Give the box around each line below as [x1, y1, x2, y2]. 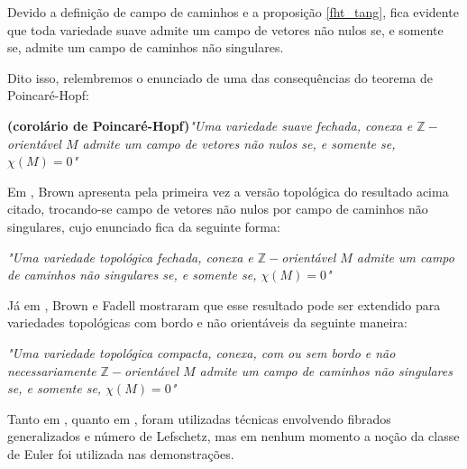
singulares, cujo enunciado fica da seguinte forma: [7, 216, 280, 235]
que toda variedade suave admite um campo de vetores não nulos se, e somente [7, 20, 444, 39]
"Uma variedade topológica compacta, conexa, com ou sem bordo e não [7, 343, 396, 362]
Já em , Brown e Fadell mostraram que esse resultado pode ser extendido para [7, 295, 441, 314]
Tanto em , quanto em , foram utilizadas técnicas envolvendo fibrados [7, 409, 391, 428]
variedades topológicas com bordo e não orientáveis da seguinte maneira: [7, 313, 407, 332]
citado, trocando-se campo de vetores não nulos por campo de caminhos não [7, 199, 428, 218]
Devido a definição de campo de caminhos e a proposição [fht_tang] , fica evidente [7, 3, 459, 21]
